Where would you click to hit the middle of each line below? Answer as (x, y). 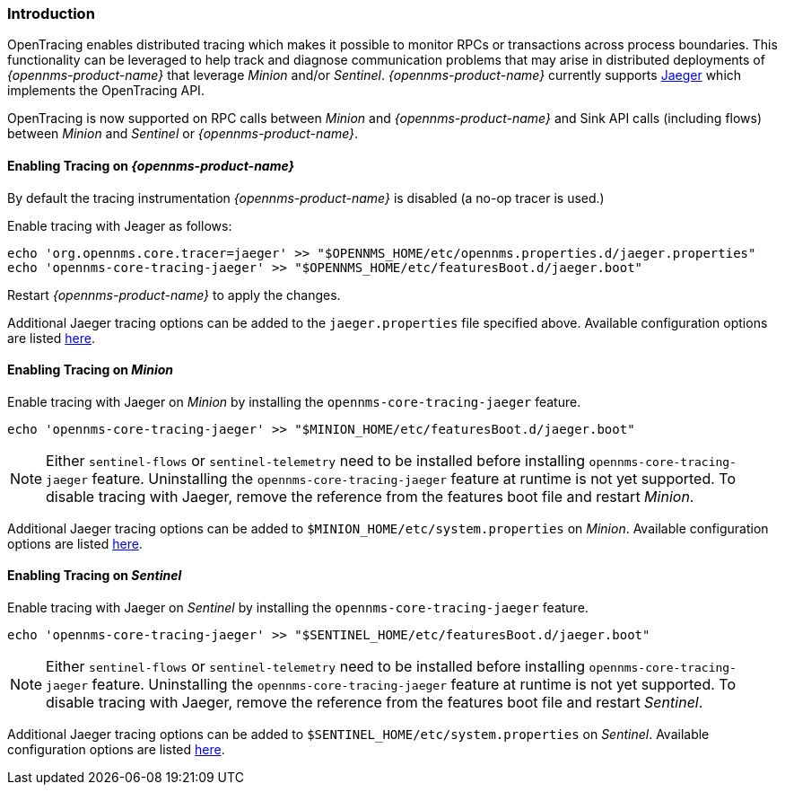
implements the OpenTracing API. (106, 91)
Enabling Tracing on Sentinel (95, 576)
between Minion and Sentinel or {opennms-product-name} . (183, 134)
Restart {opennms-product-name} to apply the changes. (174, 295)
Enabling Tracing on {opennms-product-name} (151, 165)
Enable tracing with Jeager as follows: (120, 225)
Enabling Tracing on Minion (91, 370)
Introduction (51, 13)
